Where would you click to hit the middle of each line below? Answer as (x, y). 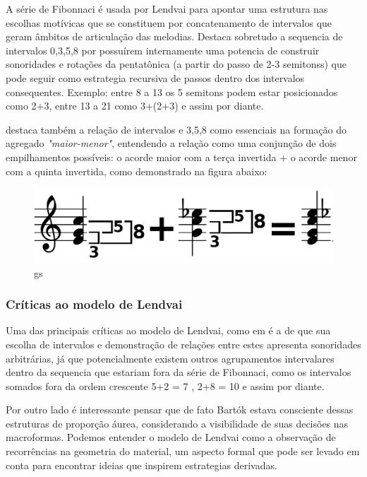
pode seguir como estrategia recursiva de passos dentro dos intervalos (155, 77)
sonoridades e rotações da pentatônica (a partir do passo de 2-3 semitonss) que (176, 64)
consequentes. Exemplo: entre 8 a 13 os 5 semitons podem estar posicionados (172, 92)
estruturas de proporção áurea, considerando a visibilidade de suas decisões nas (177, 423)
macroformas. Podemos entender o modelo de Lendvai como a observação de (171, 437)
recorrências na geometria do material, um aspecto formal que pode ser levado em (183, 451)
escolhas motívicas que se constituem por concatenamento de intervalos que (169, 22)
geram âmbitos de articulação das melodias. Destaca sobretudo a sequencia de (174, 36)
